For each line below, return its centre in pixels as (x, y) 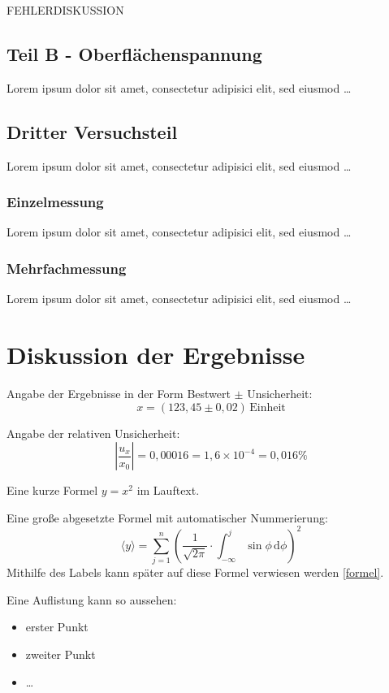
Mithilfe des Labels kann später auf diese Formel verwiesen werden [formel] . (195, 572)
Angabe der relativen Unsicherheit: (93, 433)
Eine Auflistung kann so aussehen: (92, 599)
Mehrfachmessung (67, 268)
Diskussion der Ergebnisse (156, 354)
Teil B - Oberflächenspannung (134, 53)
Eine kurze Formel (52, 490)
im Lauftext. (168, 490)
